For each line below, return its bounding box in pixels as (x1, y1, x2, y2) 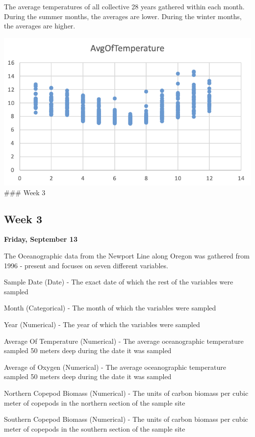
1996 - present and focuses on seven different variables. (4, 260, 168, 270)
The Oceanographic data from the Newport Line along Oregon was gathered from (4, 251, 250, 261)
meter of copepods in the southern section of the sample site (4, 423, 185, 434)
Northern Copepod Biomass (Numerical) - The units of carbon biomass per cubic (4, 387, 249, 398)
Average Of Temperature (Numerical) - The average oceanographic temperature (4, 335, 244, 346)
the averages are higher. (4, 21, 76, 31)
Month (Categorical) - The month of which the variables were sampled (4, 303, 216, 313)
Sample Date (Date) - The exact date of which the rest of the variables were (4, 277, 233, 287)
